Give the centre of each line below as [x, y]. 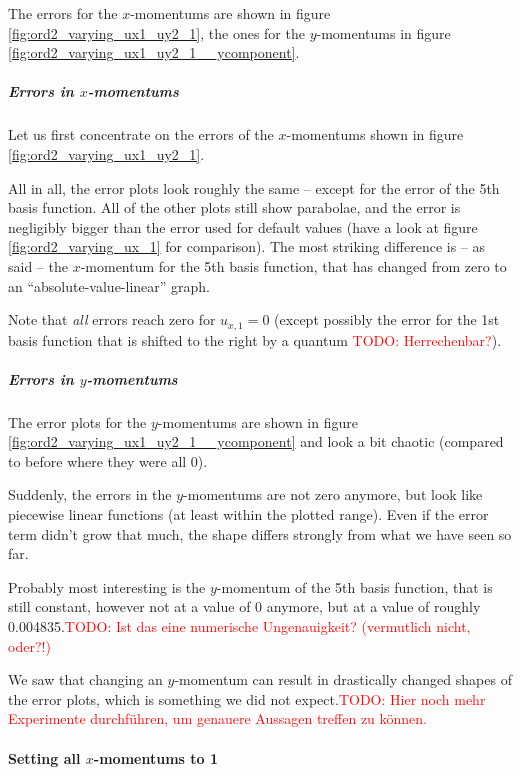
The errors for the [63, 13]
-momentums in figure [383, 32]
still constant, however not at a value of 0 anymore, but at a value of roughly [244, 606]
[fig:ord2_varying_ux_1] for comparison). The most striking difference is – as [247, 246]
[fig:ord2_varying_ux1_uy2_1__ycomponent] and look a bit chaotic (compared [256, 441]
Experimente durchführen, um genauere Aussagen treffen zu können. [218, 718]
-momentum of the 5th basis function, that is [354, 586]
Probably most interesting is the [107, 586]
